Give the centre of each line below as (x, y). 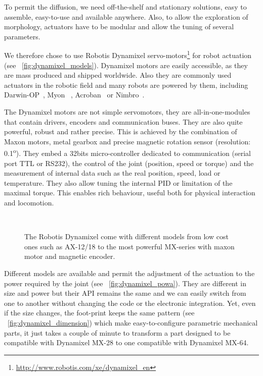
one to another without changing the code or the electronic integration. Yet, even (130, 303)
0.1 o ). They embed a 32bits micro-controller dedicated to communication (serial (127, 152)
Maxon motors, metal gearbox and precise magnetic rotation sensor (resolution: (127, 141)
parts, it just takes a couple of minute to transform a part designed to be (117, 332)
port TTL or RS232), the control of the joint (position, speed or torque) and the (129, 163)
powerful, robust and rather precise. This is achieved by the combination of (121, 131)
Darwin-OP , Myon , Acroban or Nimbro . (74, 95)
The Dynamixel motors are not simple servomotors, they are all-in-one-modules (127, 112)
